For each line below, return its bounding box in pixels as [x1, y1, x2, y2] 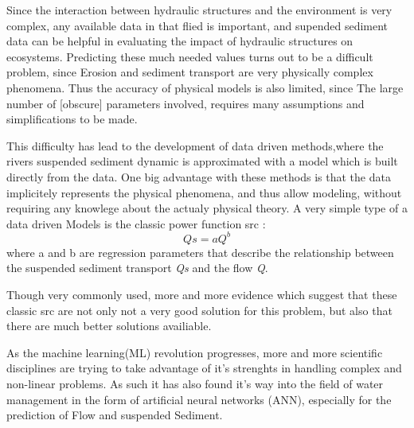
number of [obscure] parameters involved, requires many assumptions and [6, 95, 365, 111]
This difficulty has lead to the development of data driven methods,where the [6, 137, 384, 154]
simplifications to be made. [6, 111, 138, 127]
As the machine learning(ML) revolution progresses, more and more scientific [6, 344, 383, 360]
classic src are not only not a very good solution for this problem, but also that [6, 302, 393, 318]
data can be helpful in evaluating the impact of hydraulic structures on [6, 33, 353, 49]
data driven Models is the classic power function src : [6, 215, 266, 232]
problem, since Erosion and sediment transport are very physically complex [6, 64, 373, 80]
